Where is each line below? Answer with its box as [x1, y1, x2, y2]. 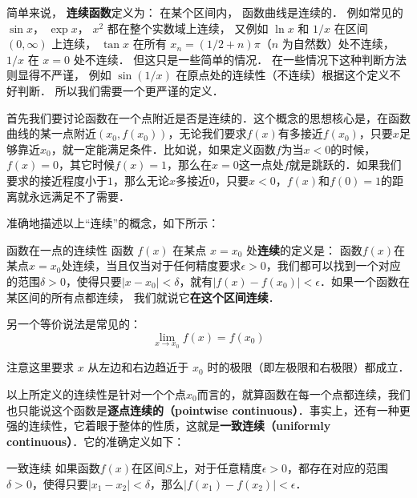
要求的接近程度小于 [6, 171, 107, 188]
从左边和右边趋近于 [87, 359, 189, 376]
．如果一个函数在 [320, 272, 411, 289]
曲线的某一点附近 [6, 125, 96, 142]
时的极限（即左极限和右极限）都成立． [207, 359, 410, 376]
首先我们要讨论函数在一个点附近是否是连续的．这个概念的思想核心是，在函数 [6, 109, 411, 126]
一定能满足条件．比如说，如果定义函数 [73, 140, 276, 157]
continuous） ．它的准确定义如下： [6, 432, 185, 449]
